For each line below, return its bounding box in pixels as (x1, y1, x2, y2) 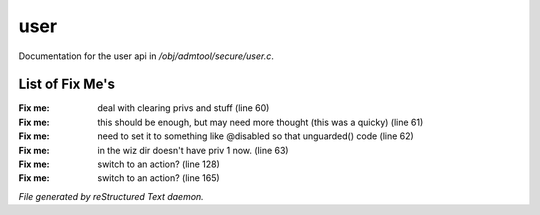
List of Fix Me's (18, 76, 115, 93)
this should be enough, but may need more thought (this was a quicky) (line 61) (97, 116, 424, 128)
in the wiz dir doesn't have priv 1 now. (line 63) (97, 144, 289, 156)
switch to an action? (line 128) (97, 158, 220, 170)
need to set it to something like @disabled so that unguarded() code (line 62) (97, 130, 414, 142)
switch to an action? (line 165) (97, 172, 220, 184)
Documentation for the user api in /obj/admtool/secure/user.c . (18, 50, 274, 62)
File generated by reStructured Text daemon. (18, 190, 204, 202)
